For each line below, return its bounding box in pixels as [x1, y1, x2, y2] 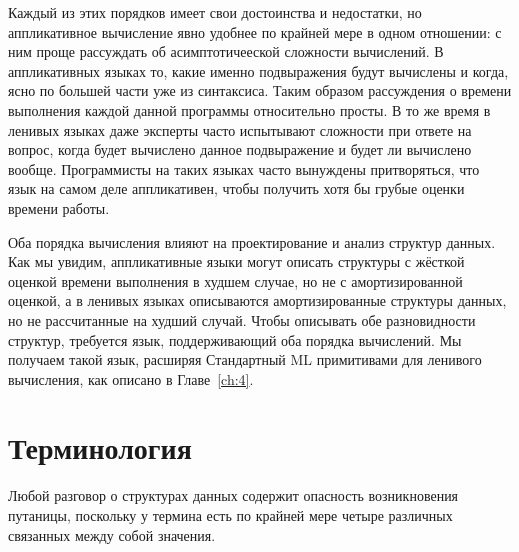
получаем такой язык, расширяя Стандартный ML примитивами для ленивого [8, 349, 482, 370]
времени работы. [8, 197, 110, 218]
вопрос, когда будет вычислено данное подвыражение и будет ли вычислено [8, 139, 472, 160]
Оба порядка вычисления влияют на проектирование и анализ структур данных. [8, 231, 496, 252]
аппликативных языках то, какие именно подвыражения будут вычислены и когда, [8, 60, 509, 81]
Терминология [8, 427, 192, 468]
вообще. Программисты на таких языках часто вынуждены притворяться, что [8, 158, 480, 179]
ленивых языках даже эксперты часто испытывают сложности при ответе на [8, 119, 472, 140]
